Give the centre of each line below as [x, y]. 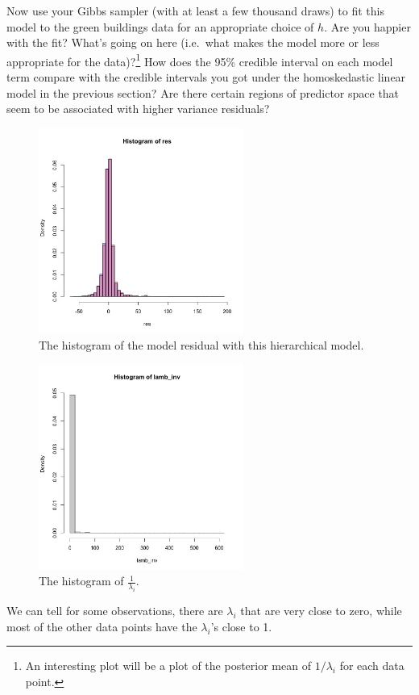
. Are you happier [367, 26]
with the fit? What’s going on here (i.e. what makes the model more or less [193, 42]
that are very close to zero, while [321, 611]
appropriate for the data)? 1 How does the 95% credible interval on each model [200, 60]
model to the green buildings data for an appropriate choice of [160, 26]
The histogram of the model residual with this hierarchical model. [201, 344]
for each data [372, 666]
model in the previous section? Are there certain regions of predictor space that [203, 92]
